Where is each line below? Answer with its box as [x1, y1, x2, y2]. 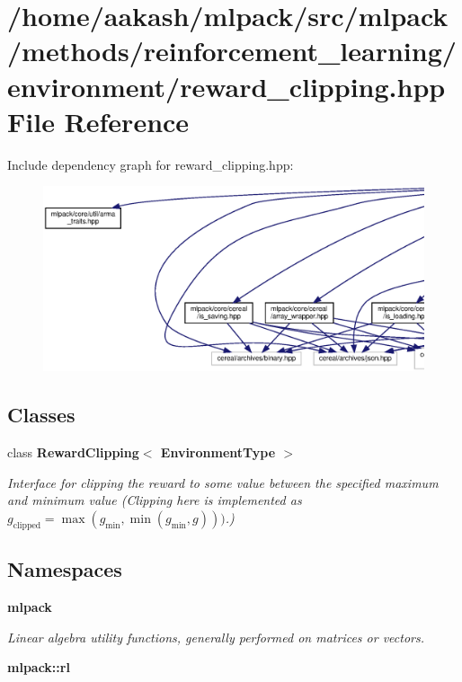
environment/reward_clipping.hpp [7, 67, 446, 104]
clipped [13, 520, 41, 530]
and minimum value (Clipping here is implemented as [7, 491, 302, 509]
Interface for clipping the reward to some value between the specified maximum [7, 473, 439, 492]
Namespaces [7, 555, 122, 583]
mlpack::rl [7, 658, 70, 677]
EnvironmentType [160, 443, 276, 462]
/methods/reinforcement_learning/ [7, 32, 457, 69]
